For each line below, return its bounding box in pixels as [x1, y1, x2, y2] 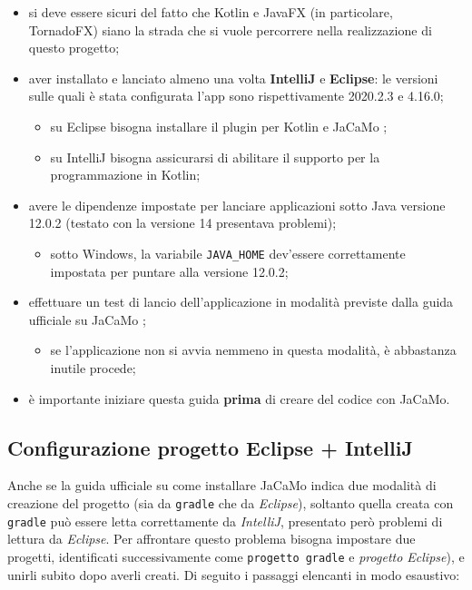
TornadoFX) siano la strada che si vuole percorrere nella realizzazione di [28, 20, 432, 39]
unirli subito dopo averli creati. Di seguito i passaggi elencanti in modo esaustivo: [7, 565, 460, 584]
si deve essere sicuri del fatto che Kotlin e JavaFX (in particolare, [28, 3, 393, 21]
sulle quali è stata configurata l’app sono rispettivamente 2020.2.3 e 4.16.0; [28, 86, 444, 105]
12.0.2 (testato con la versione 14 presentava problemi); [28, 213, 337, 232]
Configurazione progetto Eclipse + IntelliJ [7, 433, 413, 461]
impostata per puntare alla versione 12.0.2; [50, 261, 289, 280]
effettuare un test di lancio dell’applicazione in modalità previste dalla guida [28, 292, 454, 311]
